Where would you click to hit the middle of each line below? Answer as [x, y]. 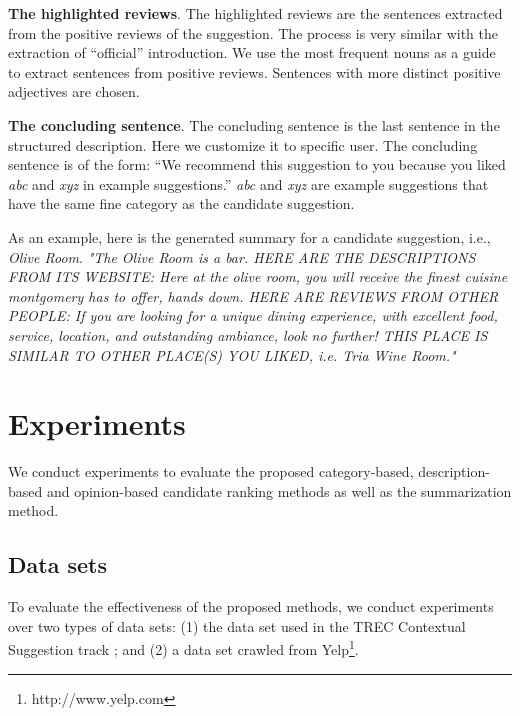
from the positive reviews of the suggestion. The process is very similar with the [253, 32]
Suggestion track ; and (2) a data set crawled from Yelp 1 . [183, 648]
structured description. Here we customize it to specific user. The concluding [243, 144]
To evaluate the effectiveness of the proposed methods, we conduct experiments [251, 606]
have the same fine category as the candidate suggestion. [181, 203]
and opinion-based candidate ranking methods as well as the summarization [279, 490]
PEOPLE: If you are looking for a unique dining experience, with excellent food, [253, 315]
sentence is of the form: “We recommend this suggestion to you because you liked [257, 164]
